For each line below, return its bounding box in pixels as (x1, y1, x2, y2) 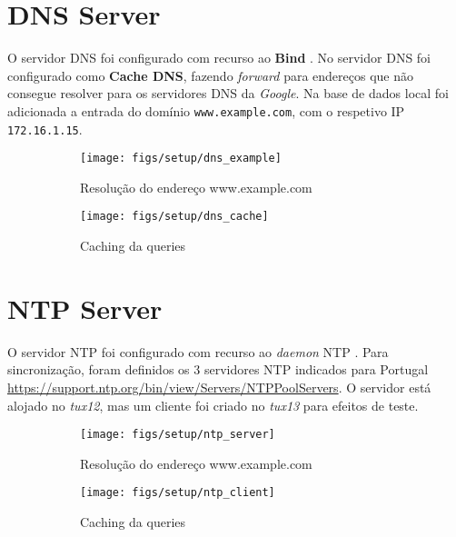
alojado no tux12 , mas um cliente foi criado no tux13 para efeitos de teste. (7, 395, 419, 414)
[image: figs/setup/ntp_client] (80, 486, 275, 500)
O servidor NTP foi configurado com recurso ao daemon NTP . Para (7, 342, 389, 361)
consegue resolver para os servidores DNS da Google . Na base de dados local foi (7, 84, 449, 103)
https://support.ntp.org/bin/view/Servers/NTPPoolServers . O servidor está (7, 378, 431, 397)
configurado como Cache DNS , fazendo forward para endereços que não (7, 65, 414, 85)
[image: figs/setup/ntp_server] (80, 428, 275, 442)
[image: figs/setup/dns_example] (80, 152, 282, 165)
